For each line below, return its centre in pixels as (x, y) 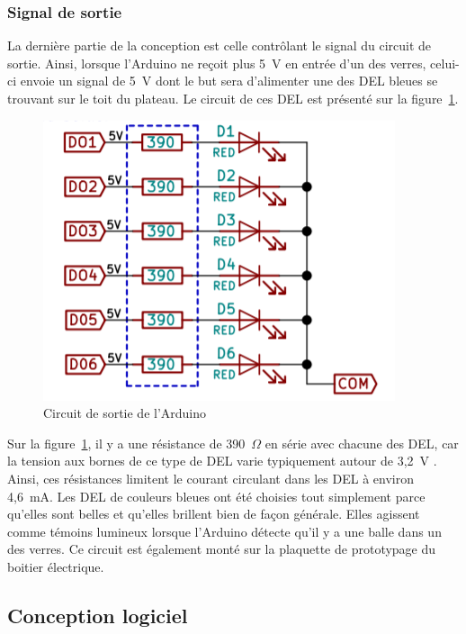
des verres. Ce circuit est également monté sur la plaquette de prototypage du (222, 549)
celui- (445, 63)
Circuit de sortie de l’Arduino (125, 413)
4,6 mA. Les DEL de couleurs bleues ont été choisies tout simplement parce (216, 496)
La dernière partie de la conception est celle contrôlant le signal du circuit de (220, 45)
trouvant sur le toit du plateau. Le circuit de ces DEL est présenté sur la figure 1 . (233, 98)
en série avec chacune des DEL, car (362, 443)
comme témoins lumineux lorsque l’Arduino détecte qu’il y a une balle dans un (224, 531)
